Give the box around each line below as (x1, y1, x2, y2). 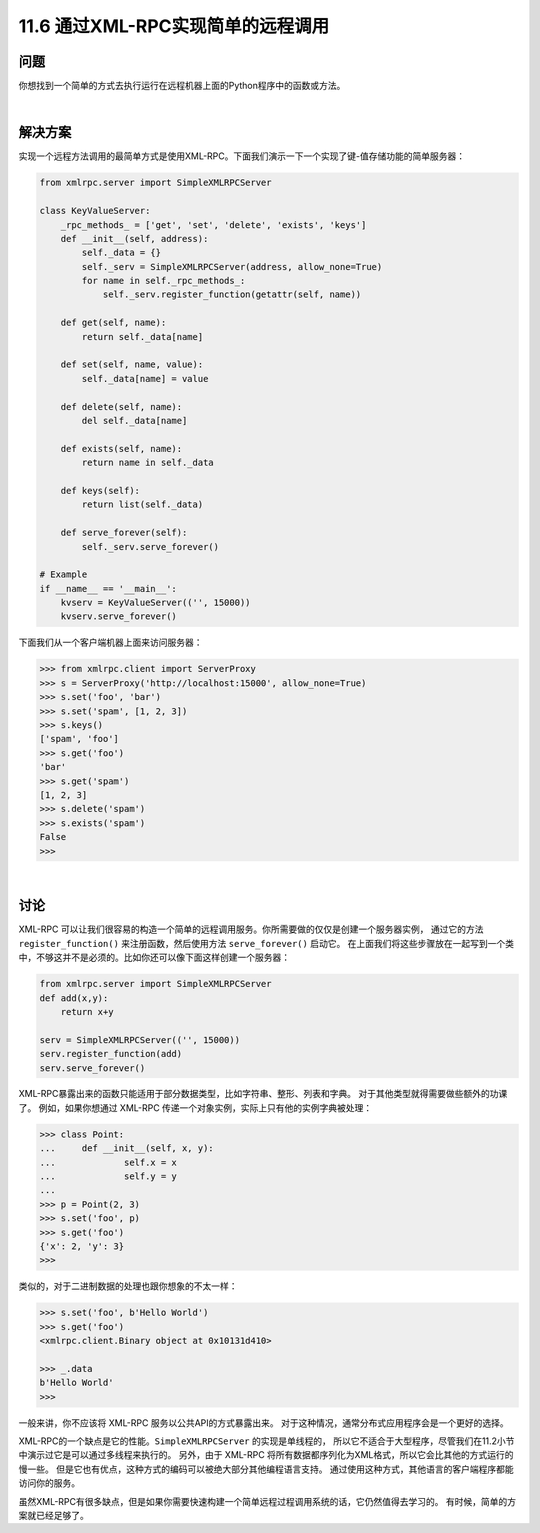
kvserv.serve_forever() (60, 611, 177, 622)
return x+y (60, 1006, 114, 1017)
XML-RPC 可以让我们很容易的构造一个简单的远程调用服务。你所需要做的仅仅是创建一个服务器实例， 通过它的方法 (18, 923, 484, 935)
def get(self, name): (60, 317, 167, 329)
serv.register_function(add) (39, 1048, 183, 1060)
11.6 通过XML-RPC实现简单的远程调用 (18, 15, 330, 37)
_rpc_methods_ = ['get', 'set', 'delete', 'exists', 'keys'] (60, 219, 367, 230)
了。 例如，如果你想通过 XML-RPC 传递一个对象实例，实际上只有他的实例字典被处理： (18, 1101, 373, 1114)
